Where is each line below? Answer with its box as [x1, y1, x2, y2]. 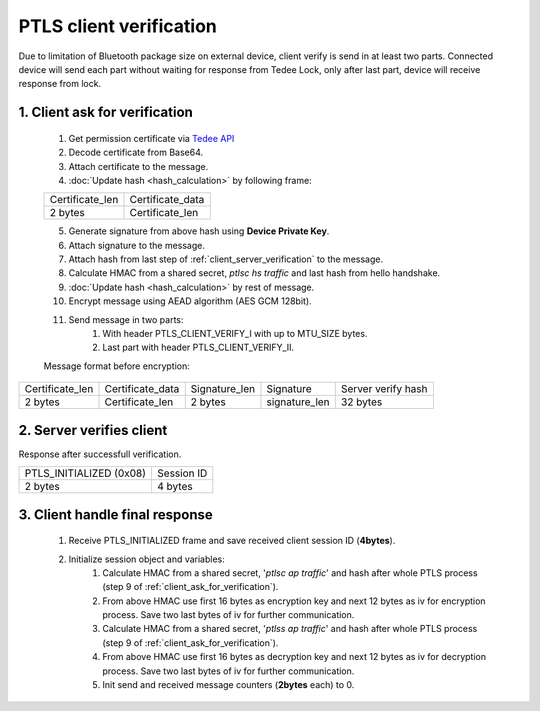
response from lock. [18, 78, 102, 90]
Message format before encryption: [43, 360, 190, 372]
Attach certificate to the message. [68, 160, 209, 172]
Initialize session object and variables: [68, 553, 225, 565]
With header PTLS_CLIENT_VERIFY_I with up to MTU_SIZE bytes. [102, 328, 368, 340]
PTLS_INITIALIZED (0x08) [24, 466, 147, 480]
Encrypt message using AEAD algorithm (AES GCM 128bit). [68, 295, 312, 307]
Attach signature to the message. [68, 239, 205, 251]
